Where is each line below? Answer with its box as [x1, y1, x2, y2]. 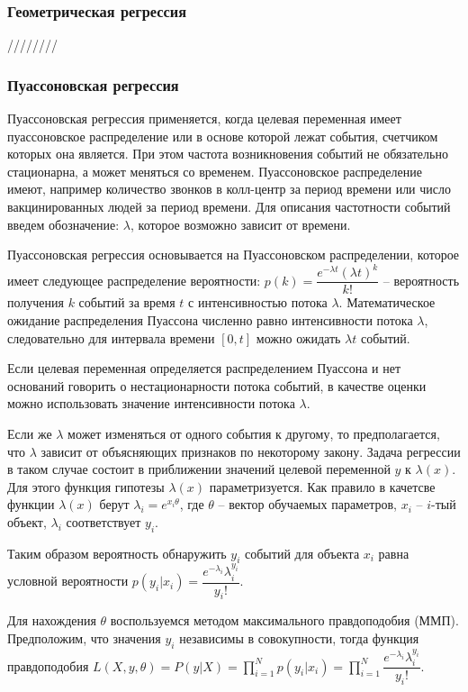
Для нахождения [7, 611, 96, 630]
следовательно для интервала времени [7, 328, 215, 347]
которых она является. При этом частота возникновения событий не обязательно [7, 144, 448, 163]
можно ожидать [256, 328, 341, 347]
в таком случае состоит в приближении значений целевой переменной [7, 460, 391, 478]
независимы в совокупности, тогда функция [179, 629, 419, 648]
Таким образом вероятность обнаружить [7, 543, 227, 562]
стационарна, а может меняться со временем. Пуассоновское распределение [7, 161, 422, 180]
